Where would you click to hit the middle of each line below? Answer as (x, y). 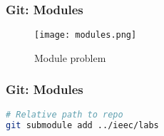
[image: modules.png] (86, 35)
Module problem (70, 57)
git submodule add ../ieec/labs (82, 125)
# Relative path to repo (65, 114)
